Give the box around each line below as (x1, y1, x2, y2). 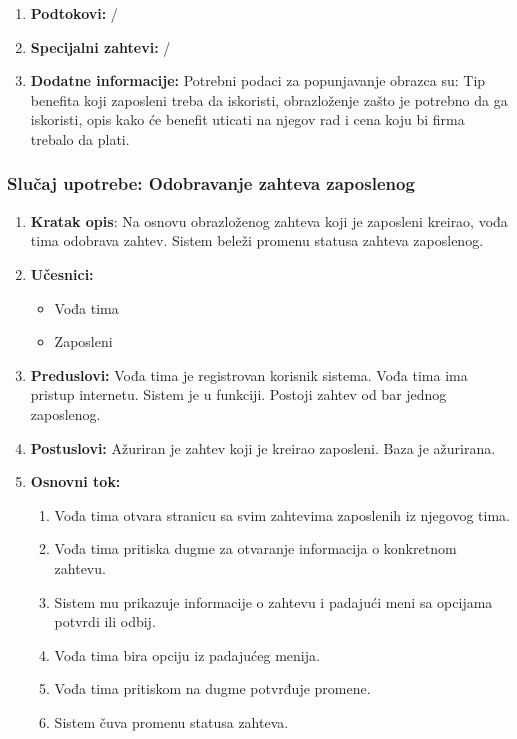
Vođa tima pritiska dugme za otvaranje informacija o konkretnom (54, 538, 457, 559)
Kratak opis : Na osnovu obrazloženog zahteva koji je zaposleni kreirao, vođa (30, 210, 508, 231)
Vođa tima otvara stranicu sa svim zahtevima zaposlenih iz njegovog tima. (54, 504, 510, 525)
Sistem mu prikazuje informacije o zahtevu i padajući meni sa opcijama (54, 591, 493, 612)
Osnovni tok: (30, 471, 121, 492)
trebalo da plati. (30, 128, 130, 149)
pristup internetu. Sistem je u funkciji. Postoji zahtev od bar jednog (30, 384, 447, 405)
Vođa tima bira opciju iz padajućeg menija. (54, 644, 320, 665)
